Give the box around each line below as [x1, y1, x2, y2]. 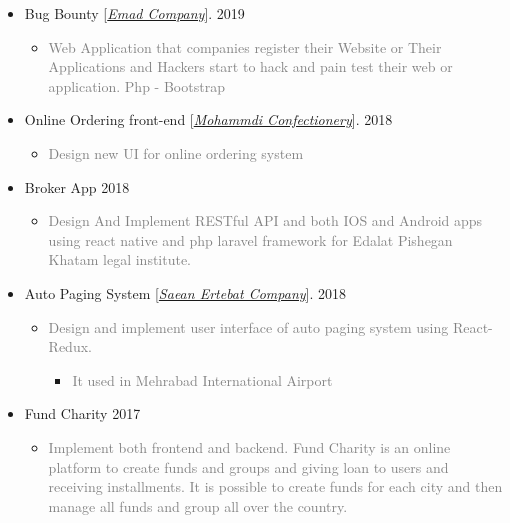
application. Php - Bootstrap [48, 75, 225, 96]
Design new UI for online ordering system [48, 142, 304, 163]
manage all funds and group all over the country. [48, 495, 348, 516]
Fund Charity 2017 [24, 403, 141, 424]
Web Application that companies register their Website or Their [48, 36, 442, 57]
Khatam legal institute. [48, 249, 192, 270]
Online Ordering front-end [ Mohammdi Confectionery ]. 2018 [24, 109, 393, 130]
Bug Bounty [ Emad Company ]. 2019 [24, 3, 245, 23]
